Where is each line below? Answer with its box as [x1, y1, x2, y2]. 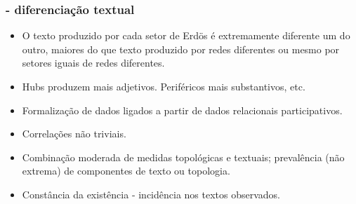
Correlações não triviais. [22, 126, 126, 141]
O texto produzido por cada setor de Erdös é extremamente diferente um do [22, 28, 350, 43]
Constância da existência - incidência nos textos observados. [22, 186, 280, 201]
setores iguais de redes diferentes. [22, 55, 165, 70]
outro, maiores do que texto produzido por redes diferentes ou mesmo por [22, 41, 340, 56]
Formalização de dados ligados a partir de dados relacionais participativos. [22, 102, 343, 117]
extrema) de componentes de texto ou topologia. [22, 163, 230, 178]
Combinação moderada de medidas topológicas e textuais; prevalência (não [22, 149, 345, 164]
